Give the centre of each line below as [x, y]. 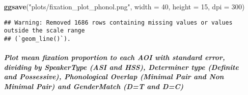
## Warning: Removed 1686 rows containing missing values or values [118, 22]
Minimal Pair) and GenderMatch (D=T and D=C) [94, 86]
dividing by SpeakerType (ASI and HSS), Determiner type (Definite [121, 67]
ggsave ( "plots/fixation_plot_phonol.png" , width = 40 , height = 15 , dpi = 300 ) [124, 6]
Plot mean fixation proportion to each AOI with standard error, [114, 57]
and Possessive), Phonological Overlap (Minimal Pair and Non [114, 77]
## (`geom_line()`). [38, 39]
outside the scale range [44, 31]
